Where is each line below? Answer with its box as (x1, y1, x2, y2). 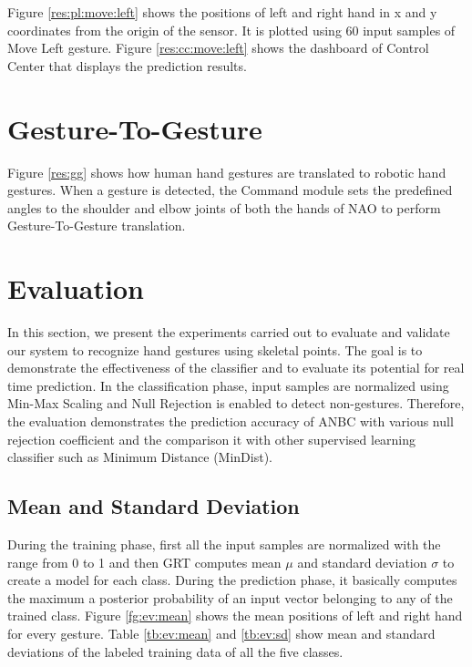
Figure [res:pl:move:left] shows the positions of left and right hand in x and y (7, 3, 437, 21)
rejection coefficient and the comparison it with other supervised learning (7, 429, 416, 448)
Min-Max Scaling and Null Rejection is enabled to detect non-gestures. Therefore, (7, 394, 465, 413)
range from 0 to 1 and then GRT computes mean (7, 552, 282, 571)
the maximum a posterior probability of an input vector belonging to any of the (7, 588, 453, 607)
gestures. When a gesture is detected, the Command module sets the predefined (7, 180, 453, 200)
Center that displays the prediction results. (7, 56, 247, 75)
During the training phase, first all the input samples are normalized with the (7, 534, 441, 553)
